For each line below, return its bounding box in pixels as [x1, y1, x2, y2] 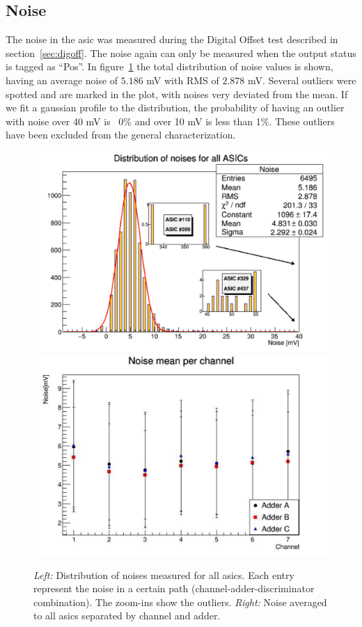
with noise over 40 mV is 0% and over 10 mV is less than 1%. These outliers [6, 113, 335, 128]
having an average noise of [6, 72, 118, 87]
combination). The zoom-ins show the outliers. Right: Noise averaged [33, 594, 327, 609]
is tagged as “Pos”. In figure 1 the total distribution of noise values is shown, [6, 59, 333, 74]
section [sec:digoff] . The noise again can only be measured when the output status [6, 45, 356, 60]
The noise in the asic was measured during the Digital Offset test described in [6, 32, 338, 47]
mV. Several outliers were [248, 72, 356, 87]
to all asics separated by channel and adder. [33, 608, 221, 623]
